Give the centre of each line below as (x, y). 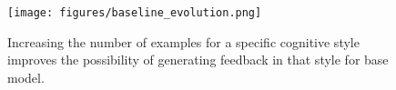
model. (26, 77)
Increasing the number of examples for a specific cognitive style (183, 41)
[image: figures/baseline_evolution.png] (135, 13)
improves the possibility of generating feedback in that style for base (198, 60)
